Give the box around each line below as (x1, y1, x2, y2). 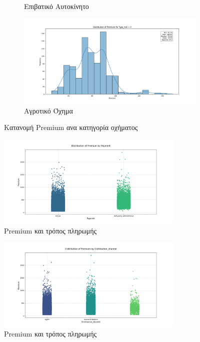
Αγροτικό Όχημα (24, 105, 73, 115)
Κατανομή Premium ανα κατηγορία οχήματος (4, 122, 138, 132)
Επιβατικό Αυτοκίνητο (24, 1, 89, 11)
